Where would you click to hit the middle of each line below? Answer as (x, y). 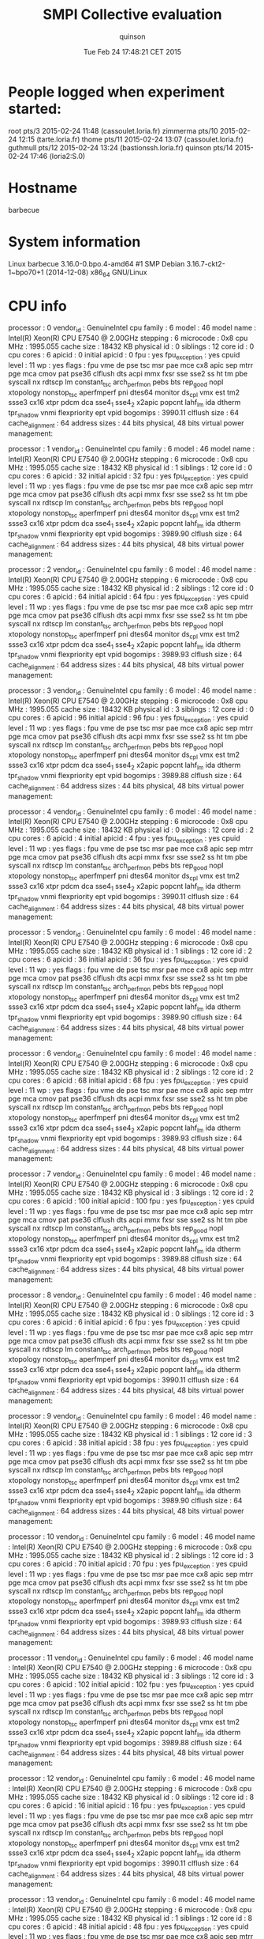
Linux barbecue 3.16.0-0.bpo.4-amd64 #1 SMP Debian (97, 263)
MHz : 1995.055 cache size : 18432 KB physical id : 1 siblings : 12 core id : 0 (130, 467)
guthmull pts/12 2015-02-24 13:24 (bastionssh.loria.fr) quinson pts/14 (121, 147)
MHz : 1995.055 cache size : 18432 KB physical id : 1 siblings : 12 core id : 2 (130, 951)
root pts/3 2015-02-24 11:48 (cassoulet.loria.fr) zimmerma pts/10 (113, 130)
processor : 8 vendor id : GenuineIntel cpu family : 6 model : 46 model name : (132, 1296)
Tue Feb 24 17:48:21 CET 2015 (132, 51)
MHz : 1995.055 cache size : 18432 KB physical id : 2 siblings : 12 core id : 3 (131, 1555)
